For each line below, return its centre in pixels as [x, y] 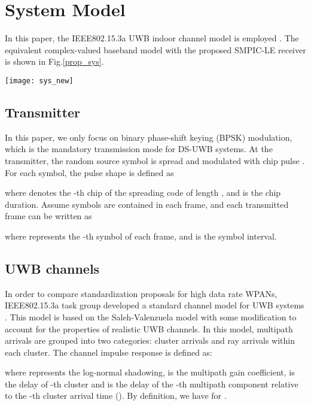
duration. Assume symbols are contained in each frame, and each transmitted [147, 204]
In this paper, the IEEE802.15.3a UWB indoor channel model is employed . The [152, 38]
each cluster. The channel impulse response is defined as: [109, 352]
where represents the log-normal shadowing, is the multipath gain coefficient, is [150, 372]
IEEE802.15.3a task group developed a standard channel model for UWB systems [155, 305]
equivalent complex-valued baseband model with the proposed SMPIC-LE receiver [155, 49]
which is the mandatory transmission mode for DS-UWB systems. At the [139, 149]
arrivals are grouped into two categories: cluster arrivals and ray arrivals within [150, 340]
